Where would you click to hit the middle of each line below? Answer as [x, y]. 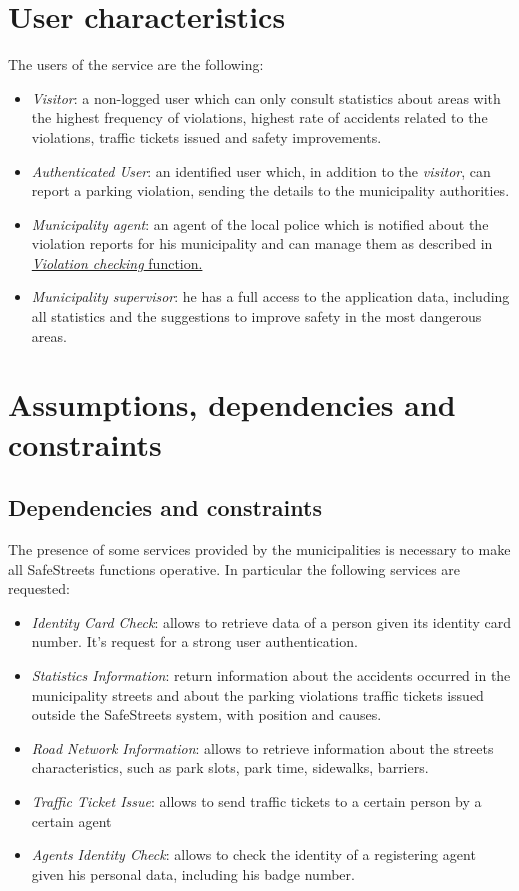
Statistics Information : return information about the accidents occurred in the [271, 674]
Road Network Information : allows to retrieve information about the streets [262, 747]
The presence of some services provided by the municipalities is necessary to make [259, 549]
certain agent [71, 820]
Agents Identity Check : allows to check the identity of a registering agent [253, 854]
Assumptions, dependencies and [232, 404]
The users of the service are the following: [136, 64]
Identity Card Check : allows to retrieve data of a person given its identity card [271, 621]
